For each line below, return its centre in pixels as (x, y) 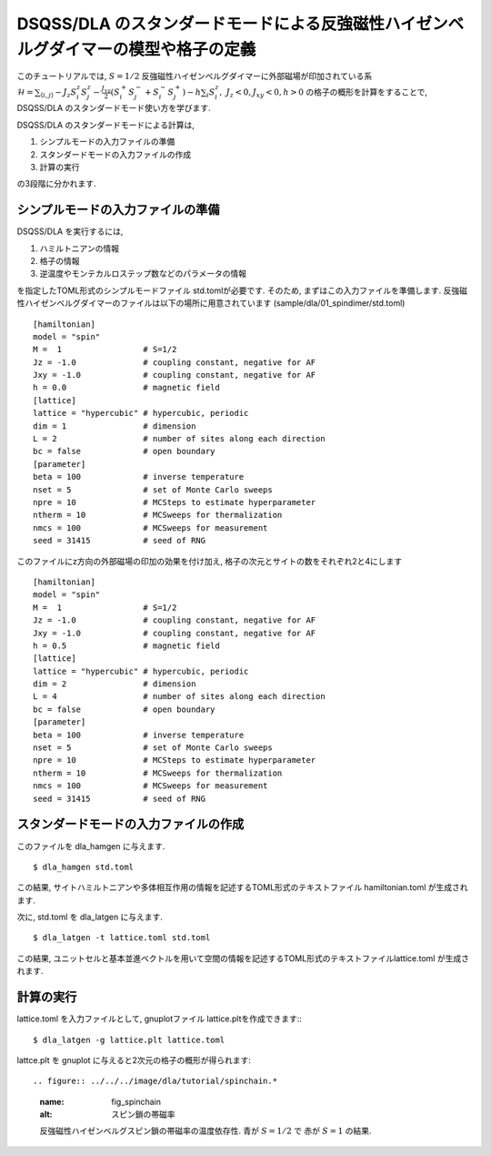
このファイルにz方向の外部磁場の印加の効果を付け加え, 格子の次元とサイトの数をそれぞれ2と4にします (210, 561)
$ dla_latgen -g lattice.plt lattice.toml (129, 1039)
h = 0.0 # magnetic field (126, 388)
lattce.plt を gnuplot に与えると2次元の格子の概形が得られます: (134, 1060)
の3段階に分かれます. (56, 184)
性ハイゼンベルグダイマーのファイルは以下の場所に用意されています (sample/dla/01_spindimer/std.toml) (211, 303)
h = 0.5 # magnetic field (126, 645)
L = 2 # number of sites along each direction (180, 439)
